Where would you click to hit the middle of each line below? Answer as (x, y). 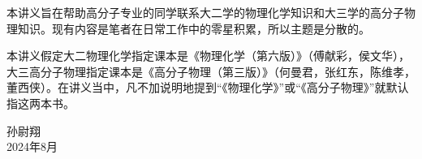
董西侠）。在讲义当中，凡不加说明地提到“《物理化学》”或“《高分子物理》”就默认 (208, 87)
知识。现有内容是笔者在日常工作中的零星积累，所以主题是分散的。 (194, 28)
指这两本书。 (41, 103)
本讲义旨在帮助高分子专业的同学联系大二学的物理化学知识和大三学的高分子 (205, 12)
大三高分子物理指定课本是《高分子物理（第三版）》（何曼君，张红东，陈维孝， (211, 71)
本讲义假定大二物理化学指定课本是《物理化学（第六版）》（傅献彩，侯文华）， (208, 56)
